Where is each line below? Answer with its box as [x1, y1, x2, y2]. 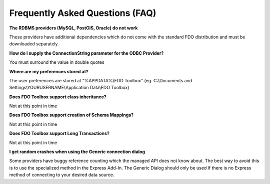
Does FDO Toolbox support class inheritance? [9, 94, 107, 100]
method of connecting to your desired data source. [9, 172, 114, 178]
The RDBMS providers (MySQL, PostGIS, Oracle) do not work [9, 25, 138, 31]
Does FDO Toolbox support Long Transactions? [9, 130, 110, 137]
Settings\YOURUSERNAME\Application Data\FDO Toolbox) [9, 85, 129, 91]
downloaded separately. [9, 41, 59, 47]
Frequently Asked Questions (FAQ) [9, 7, 156, 18]
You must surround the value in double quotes [9, 59, 104, 65]
